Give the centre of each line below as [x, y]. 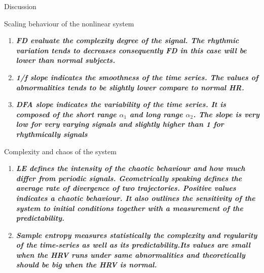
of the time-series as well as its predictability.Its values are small [133, 245]
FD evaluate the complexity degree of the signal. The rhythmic [127, 40]
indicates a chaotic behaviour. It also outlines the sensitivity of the [136, 198]
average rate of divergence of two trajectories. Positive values [126, 188]
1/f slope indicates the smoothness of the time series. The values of [137, 77]
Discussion [20, 6]
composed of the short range [66, 114]
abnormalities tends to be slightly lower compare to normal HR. [130, 87]
